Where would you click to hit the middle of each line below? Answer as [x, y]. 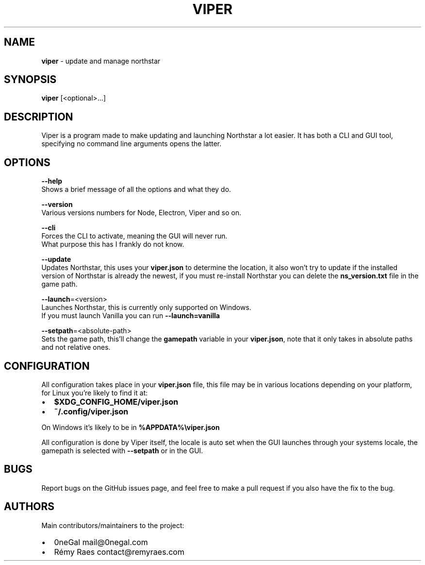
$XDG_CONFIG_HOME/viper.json [116, 402]
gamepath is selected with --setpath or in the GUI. [122, 450]
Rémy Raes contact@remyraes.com [119, 552]
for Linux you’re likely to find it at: [95, 393]
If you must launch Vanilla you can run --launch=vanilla [131, 316]
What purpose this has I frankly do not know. [113, 244]
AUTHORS [29, 507]
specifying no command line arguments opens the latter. [131, 144]
